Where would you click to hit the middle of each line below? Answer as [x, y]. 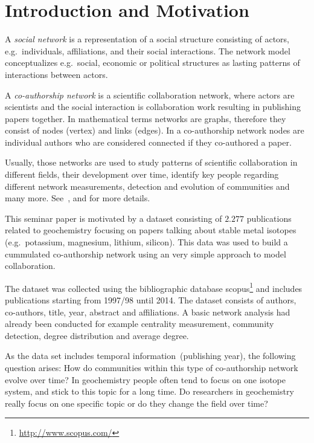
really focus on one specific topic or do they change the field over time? [136, 403]
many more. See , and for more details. [78, 198]
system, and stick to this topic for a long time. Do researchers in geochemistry [149, 391]
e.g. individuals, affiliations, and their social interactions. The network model [148, 50]
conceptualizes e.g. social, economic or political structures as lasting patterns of [152, 63]
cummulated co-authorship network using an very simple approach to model [146, 254]
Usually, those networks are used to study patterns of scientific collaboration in [151, 162]
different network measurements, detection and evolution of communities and [147, 186]
